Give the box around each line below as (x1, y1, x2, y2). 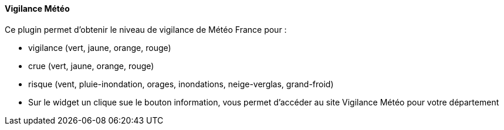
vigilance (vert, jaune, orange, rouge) (28, 42, 171, 53)
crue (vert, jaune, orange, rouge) (28, 60, 154, 71)
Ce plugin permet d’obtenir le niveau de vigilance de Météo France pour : (5, 24, 287, 35)
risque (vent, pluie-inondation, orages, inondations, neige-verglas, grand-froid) (28, 78, 334, 89)
